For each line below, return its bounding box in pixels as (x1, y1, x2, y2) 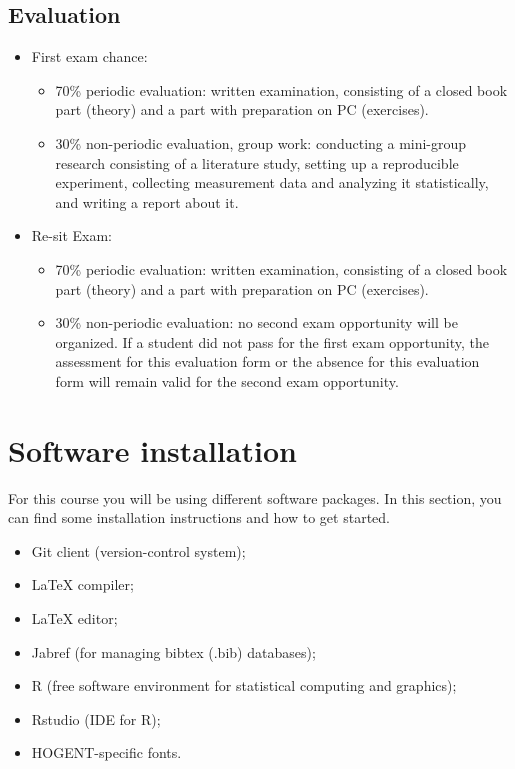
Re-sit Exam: (31, 225, 112, 246)
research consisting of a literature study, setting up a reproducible (55, 152, 459, 173)
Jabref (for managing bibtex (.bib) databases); (31, 641, 316, 662)
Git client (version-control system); (31, 540, 246, 561)
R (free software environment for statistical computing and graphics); (31, 675, 457, 696)
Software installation (8, 429, 297, 470)
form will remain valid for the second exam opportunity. (55, 370, 399, 391)
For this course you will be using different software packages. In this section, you (8, 487, 502, 508)
